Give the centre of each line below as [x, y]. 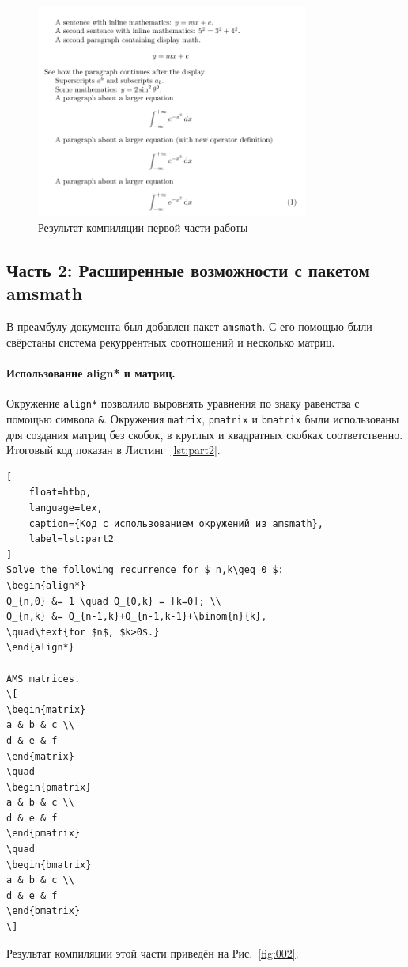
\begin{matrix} [46, 709]
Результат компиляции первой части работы [143, 228]
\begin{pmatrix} [49, 787]
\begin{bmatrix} [49, 865]
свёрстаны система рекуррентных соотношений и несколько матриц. [171, 341]
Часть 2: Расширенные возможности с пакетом [188, 270]
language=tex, [66, 508]
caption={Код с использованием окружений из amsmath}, [176, 523]
